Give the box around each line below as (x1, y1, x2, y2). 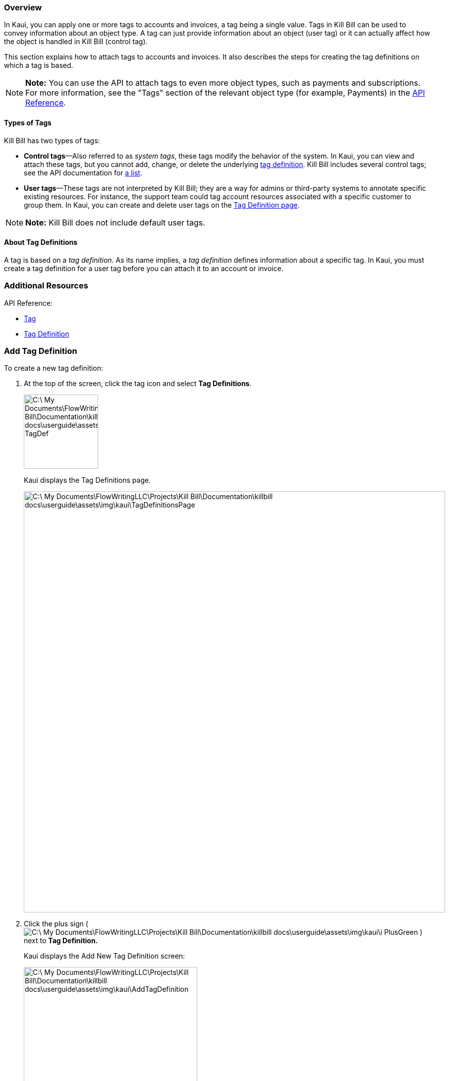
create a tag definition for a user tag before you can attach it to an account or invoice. (4, 264, 283, 273)
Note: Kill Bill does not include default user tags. (25, 217, 205, 228)
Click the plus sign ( (24, 919, 88, 928)
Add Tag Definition (4, 345, 77, 356)
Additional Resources (4, 281, 88, 291)
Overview (4, 2, 42, 12)
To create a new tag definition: (4, 364, 104, 373)
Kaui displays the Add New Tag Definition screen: (24, 952, 185, 961)
